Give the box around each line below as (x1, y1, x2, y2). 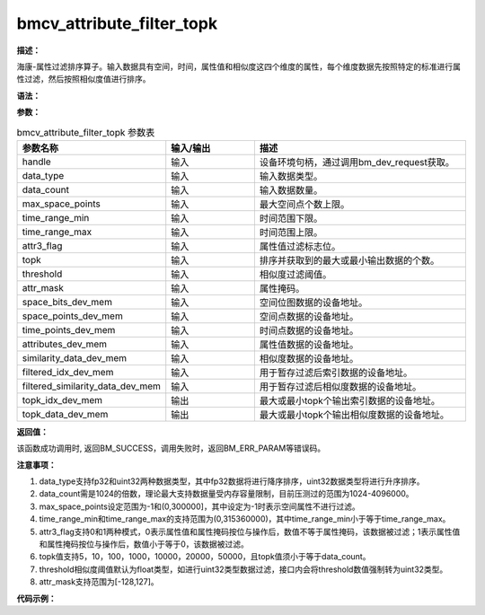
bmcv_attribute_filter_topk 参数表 (16, 126, 155, 138)
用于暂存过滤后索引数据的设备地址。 (259, 366, 413, 379)
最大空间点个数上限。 (259, 198, 350, 210)
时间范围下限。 (259, 212, 323, 224)
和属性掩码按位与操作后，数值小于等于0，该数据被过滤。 (39, 539, 249, 549)
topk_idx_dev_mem (22, 393, 103, 406)
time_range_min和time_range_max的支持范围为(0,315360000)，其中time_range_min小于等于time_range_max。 (39, 514, 451, 524)
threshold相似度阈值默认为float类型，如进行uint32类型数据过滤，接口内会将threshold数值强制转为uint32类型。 (39, 564, 448, 575)
